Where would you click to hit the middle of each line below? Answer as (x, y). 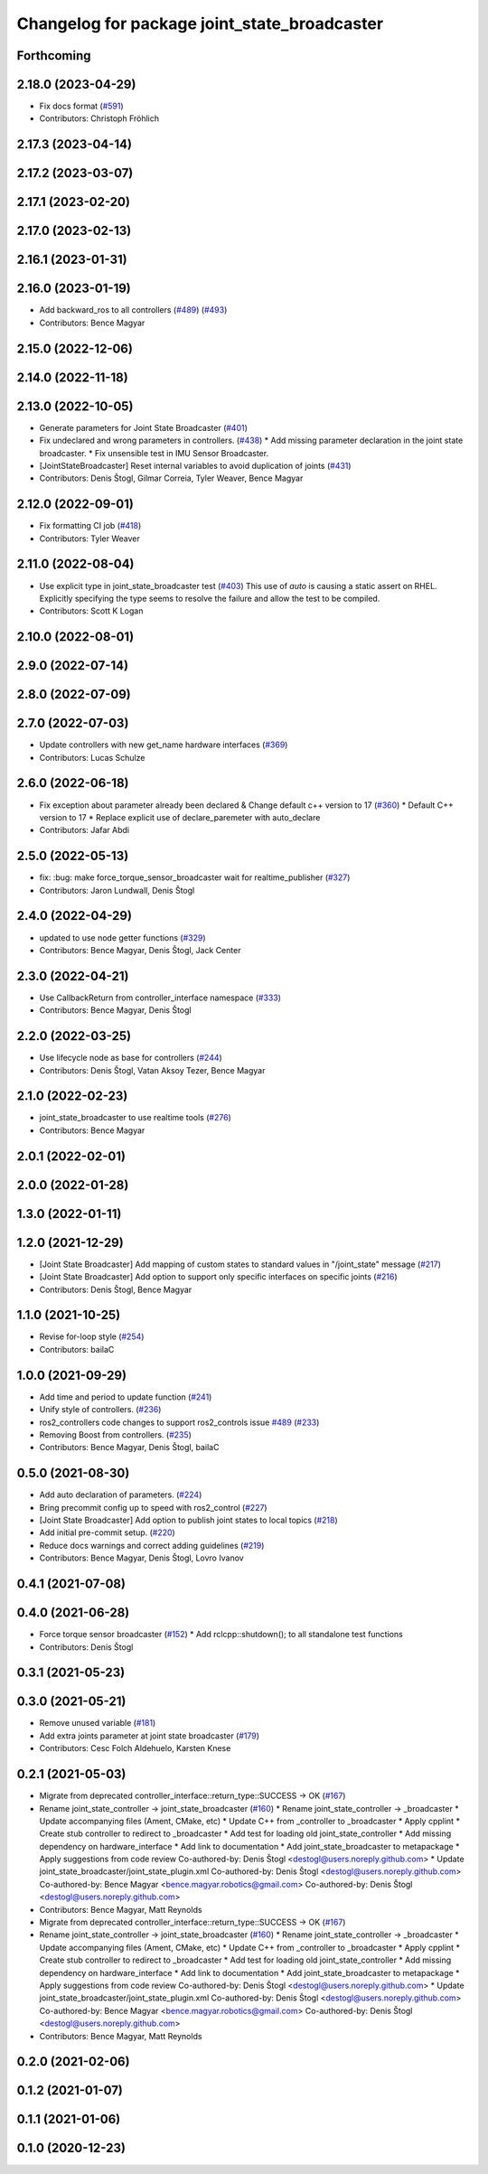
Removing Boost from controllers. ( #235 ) (115, 1434)
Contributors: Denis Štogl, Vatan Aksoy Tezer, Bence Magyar (152, 1070)
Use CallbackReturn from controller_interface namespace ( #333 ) (160, 998)
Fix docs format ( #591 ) (81, 106)
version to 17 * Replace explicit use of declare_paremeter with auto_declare (180, 817)
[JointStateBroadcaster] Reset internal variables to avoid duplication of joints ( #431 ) (195, 465)
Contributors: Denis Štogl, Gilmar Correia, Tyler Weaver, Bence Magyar (171, 478)
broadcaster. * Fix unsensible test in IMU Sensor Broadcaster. (154, 453)
